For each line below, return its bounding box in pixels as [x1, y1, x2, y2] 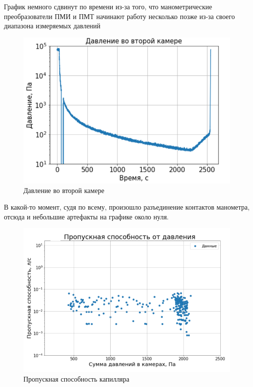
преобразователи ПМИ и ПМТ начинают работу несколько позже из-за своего [4, 11, 235, 21]
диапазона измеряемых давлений [4, 21, 101, 31]
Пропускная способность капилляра [23, 373, 130, 384]
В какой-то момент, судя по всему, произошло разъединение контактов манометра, [4, 201, 250, 212]
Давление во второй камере [23, 185, 104, 195]
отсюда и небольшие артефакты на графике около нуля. [4, 211, 169, 221]
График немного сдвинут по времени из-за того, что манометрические [4, 1, 212, 11]
